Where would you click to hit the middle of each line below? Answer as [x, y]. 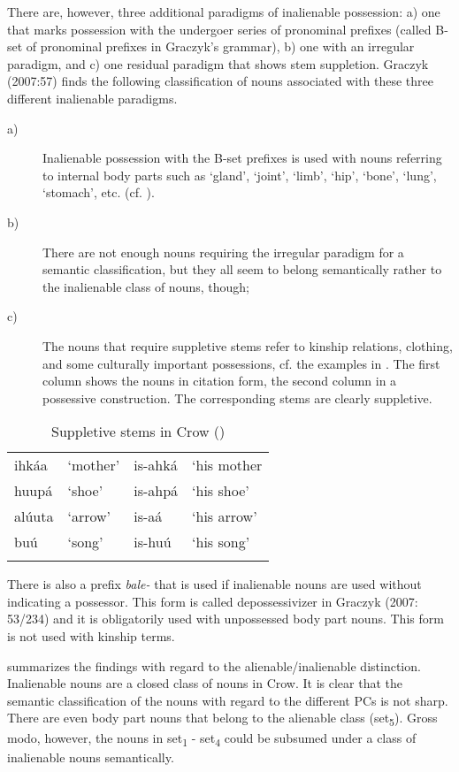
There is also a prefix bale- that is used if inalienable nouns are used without [214, 584]
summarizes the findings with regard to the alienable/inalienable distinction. [214, 665]
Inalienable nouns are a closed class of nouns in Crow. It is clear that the [205, 683]
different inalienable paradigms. [92, 98]
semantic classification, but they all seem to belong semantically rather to [242, 269]
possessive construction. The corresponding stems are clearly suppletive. [237, 397]
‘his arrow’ [225, 516]
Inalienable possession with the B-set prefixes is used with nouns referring [242, 158]
